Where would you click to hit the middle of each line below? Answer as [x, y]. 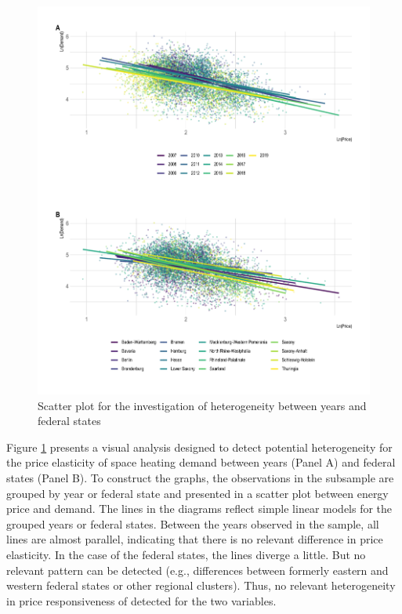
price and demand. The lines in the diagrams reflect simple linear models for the [199, 509]
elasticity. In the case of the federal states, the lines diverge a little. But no [186, 554]
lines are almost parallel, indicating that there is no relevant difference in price [195, 539]
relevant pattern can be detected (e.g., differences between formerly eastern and [197, 570]
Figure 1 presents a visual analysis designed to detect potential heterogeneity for [199, 447]
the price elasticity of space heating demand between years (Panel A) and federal [201, 462]
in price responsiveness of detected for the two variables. [141, 600]
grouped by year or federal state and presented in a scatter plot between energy [197, 493]
